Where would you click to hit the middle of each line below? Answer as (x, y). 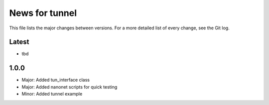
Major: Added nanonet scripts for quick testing (69, 87)
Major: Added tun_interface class (56, 80)
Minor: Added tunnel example (52, 94)
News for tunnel (43, 13)
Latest (19, 42)
